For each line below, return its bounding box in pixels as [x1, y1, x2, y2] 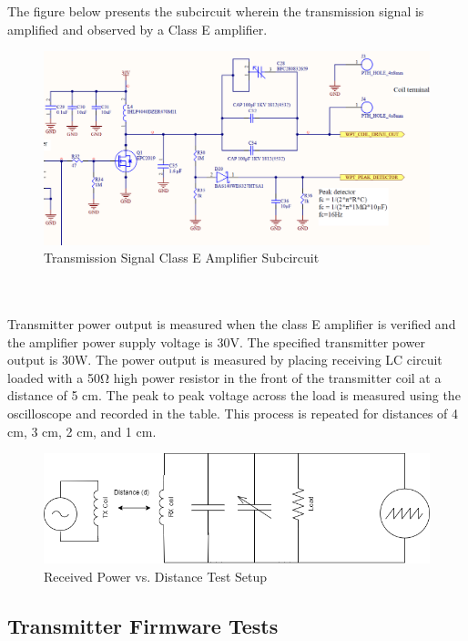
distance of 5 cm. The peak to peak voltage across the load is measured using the [7, 386, 461, 405]
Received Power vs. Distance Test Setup [44, 567, 268, 586]
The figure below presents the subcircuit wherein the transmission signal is [7, 2, 424, 20]
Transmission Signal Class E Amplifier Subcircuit [44, 248, 320, 267]
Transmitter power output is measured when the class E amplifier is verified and [7, 314, 456, 333]
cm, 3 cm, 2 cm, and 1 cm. [7, 421, 157, 440]
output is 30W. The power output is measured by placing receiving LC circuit [7, 350, 443, 369]
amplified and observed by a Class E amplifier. [7, 19, 268, 38]
